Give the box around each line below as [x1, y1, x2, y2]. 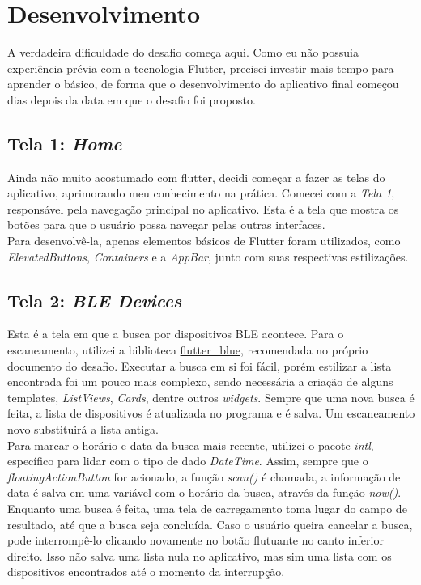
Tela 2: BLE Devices [7, 287, 182, 312]
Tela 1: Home [7, 130, 122, 155]
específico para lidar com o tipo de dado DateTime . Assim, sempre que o [7, 452, 368, 469]
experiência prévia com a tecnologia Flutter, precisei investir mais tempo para [7, 59, 394, 76]
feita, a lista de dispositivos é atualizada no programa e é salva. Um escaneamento [7, 405, 415, 422]
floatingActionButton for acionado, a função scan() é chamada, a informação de [7, 468, 401, 485]
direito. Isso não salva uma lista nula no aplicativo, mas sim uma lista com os [7, 547, 392, 564]
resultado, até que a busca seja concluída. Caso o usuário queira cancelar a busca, [7, 515, 413, 532]
